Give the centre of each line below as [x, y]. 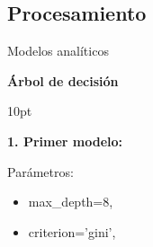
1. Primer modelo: [65, 141]
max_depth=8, [71, 202]
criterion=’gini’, [72, 231]
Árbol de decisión [63, 80]
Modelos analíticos [58, 51]
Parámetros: [40, 171]
